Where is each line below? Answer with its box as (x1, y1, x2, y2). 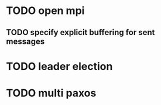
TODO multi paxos (6, 86, 97, 100)
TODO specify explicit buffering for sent (6, 27, 155, 37)
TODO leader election (6, 60, 113, 73)
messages (6, 36, 45, 46)
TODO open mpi (6, 4, 85, 17)
